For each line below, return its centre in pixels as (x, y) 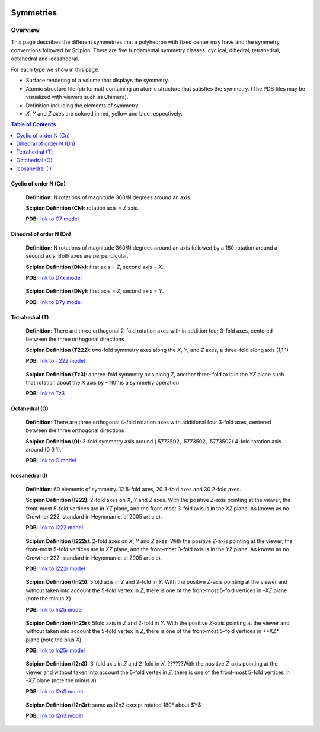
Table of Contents (33, 124)
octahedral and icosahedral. (45, 59)
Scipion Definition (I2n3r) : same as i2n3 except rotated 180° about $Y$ (113, 705)
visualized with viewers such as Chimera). (77, 97)
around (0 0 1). (44, 450)
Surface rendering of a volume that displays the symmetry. (97, 81)
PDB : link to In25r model (55, 651)
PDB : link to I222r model (55, 568)
